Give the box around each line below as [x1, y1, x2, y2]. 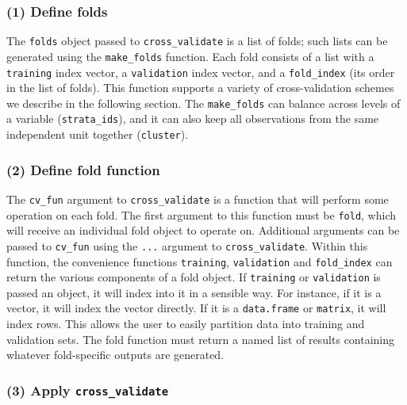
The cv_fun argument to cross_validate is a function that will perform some [6, 190, 389, 207]
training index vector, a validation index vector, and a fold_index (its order [6, 63, 395, 80]
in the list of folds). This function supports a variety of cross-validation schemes [6, 79, 394, 96]
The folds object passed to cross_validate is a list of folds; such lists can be [6, 32, 388, 49]
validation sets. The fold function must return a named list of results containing [6, 330, 395, 347]
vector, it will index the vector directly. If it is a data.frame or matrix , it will [6, 300, 386, 316]
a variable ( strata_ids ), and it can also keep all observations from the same [6, 110, 379, 127]
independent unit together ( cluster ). [6, 126, 189, 143]
